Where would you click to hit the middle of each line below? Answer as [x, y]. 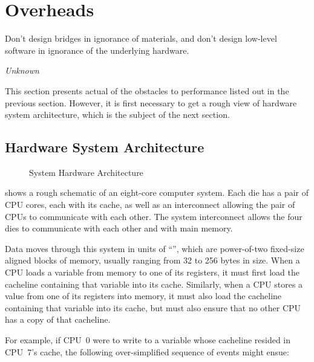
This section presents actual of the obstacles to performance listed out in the [147, 90]
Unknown [22, 70]
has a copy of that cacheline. [58, 319]
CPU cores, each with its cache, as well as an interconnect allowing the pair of [150, 205]
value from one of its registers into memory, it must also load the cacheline [143, 296]
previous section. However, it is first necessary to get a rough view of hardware [151, 102]
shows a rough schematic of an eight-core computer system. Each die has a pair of [157, 192]
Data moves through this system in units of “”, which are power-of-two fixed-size [155, 248]
